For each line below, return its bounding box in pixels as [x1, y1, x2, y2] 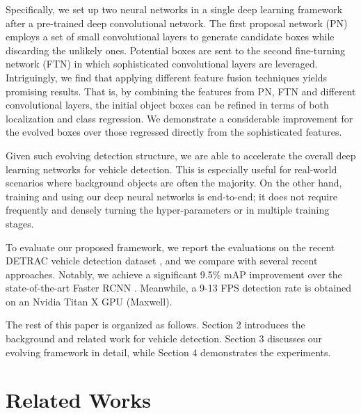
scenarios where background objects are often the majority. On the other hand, [6, 175, 342, 190]
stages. [6, 216, 34, 230]
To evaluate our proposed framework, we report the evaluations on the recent [6, 239, 335, 254]
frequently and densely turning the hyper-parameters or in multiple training [6, 202, 330, 217]
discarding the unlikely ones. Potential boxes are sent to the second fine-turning [6, 42, 345, 57]
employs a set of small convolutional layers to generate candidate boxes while [6, 29, 335, 44]
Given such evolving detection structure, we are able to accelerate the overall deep [6, 148, 356, 162]
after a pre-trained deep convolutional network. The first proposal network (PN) [6, 15, 348, 30]
